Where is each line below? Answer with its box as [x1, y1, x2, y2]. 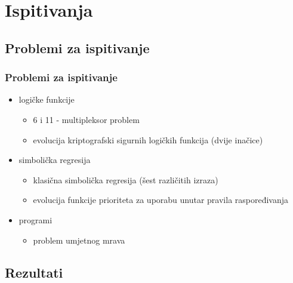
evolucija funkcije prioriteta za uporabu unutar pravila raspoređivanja [33, 193, 289, 206]
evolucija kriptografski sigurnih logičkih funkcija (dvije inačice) [33, 133, 263, 146]
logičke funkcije [18, 93, 75, 106]
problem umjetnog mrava [33, 233, 125, 246]
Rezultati [5, 263, 63, 281]
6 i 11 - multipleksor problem [33, 113, 140, 125]
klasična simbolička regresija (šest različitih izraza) [33, 173, 218, 186]
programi [18, 213, 53, 226]
